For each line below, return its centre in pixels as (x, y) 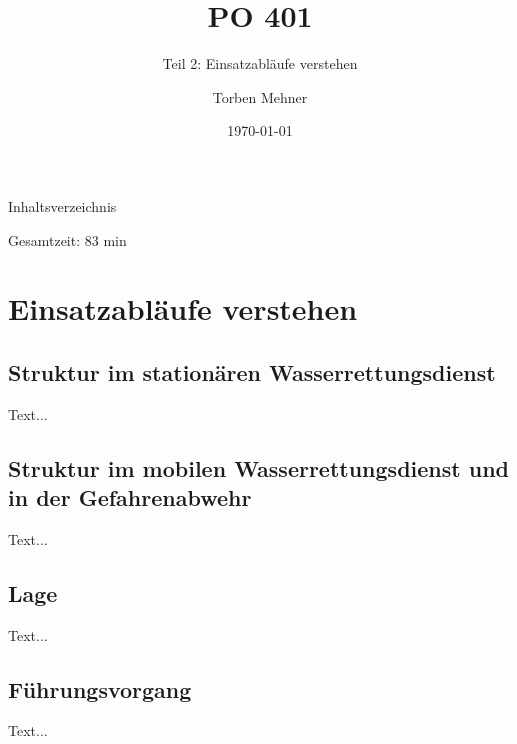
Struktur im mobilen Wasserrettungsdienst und (258, 467)
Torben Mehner (260, 96)
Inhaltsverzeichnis (62, 205)
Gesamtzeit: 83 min (67, 239)
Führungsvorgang (100, 688)
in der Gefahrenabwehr (130, 497)
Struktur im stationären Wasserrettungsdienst (252, 371)
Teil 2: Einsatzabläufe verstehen (260, 63)
